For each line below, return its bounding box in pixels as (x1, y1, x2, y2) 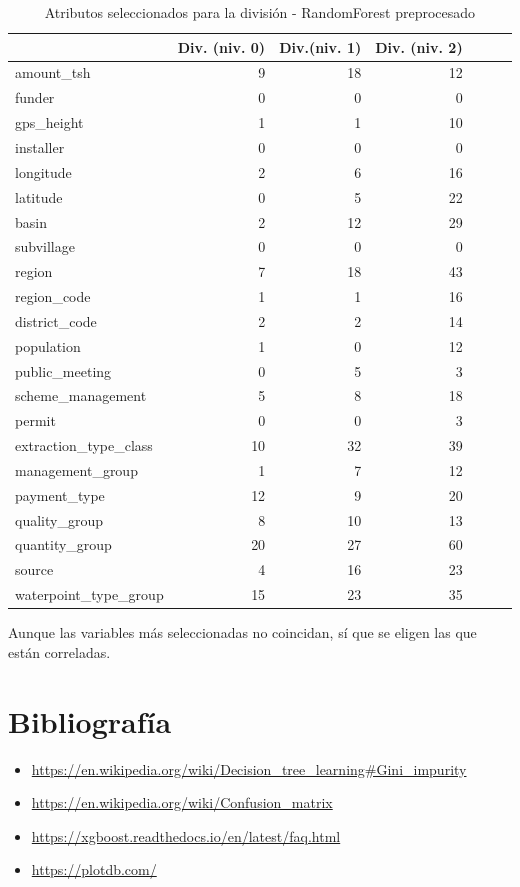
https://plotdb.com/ (31, 859, 157, 880)
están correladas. (8, 641, 111, 662)
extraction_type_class (15, 435, 153, 456)
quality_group (15, 509, 103, 530)
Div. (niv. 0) (177, 36, 266, 57)
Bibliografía (8, 700, 172, 741)
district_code (15, 310, 97, 331)
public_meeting (15, 360, 112, 381)
